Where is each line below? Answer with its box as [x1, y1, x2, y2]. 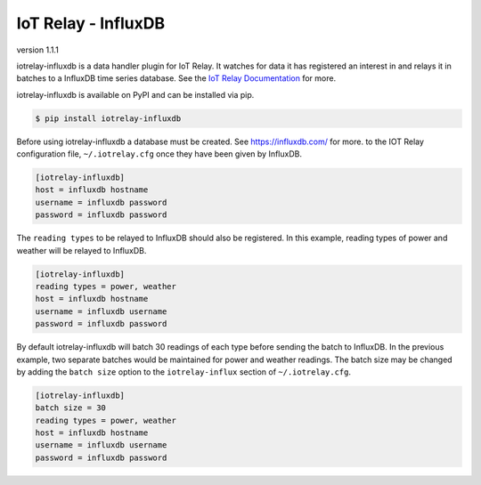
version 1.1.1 [16, 44, 60, 55]
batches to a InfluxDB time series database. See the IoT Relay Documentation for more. [16, 73, 337, 84]
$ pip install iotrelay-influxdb [35, 113, 182, 124]
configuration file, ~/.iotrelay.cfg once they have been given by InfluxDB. [16, 149, 303, 159]
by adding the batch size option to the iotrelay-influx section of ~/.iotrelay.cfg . [16, 366, 352, 377]
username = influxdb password [35, 197, 167, 207]
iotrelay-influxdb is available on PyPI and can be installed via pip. [16, 89, 255, 100]
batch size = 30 [35, 403, 107, 413]
